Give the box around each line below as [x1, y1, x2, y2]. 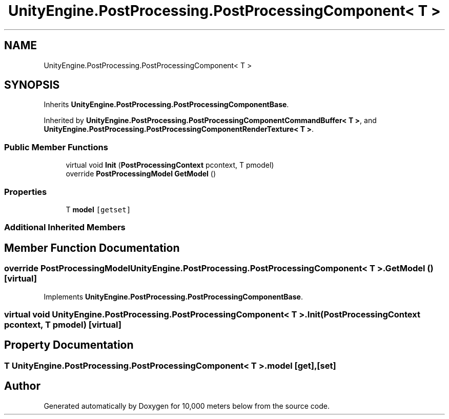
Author [4, 380, 40, 393]
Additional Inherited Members [4, 222, 126, 233]
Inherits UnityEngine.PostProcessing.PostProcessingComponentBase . [44, 100, 289, 109]
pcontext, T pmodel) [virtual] [4, 319, 121, 330]
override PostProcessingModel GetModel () [66, 169, 216, 178]
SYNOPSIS [4, 78, 60, 92]
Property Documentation [4, 338, 134, 352]
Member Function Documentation [4, 241, 180, 254]
